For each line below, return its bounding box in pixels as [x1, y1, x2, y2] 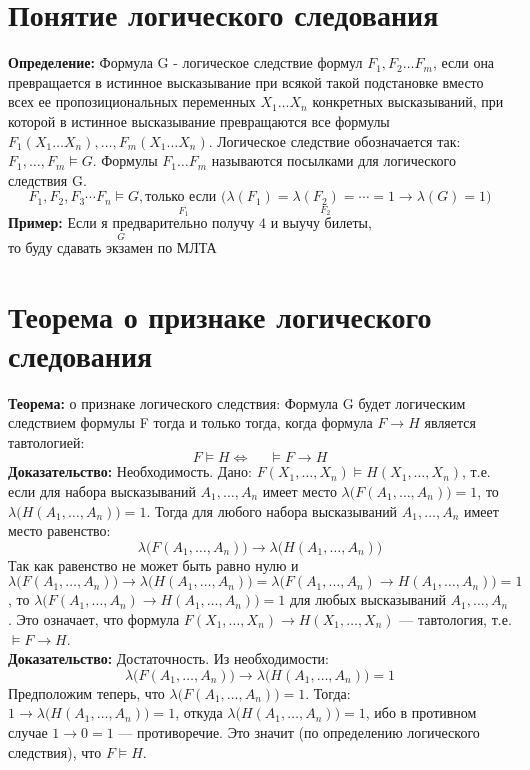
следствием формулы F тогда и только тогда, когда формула [8, 412, 373, 433]
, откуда [175, 702, 223, 723]
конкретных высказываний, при [312, 91, 504, 112]
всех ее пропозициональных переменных [8, 91, 256, 112]
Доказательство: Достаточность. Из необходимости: [8, 648, 329, 669]
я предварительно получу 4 [101, 216, 267, 231]
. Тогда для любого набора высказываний [146, 500, 398, 521]
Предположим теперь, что [8, 682, 165, 703]
